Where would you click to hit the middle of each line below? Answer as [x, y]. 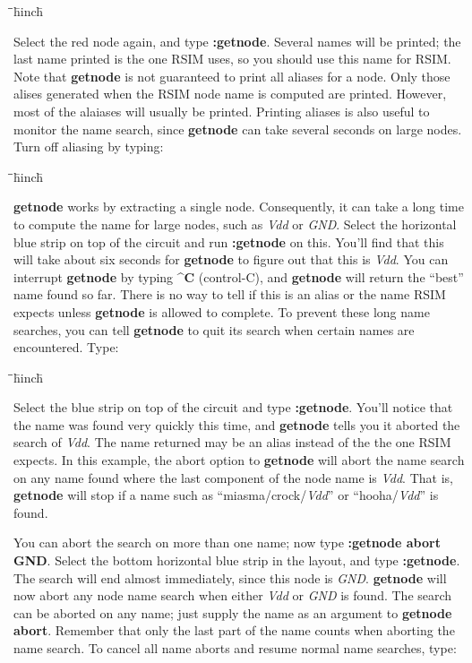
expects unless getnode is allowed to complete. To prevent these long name [222, 311]
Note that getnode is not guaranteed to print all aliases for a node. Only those [232, 76]
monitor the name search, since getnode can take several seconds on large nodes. [238, 129]
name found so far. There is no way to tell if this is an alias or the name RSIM [230, 294]
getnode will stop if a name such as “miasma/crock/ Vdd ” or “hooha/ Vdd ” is [226, 495]
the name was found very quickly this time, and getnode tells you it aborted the [237, 424]
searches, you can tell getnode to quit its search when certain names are [214, 329]
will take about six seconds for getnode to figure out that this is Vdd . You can [231, 259]
